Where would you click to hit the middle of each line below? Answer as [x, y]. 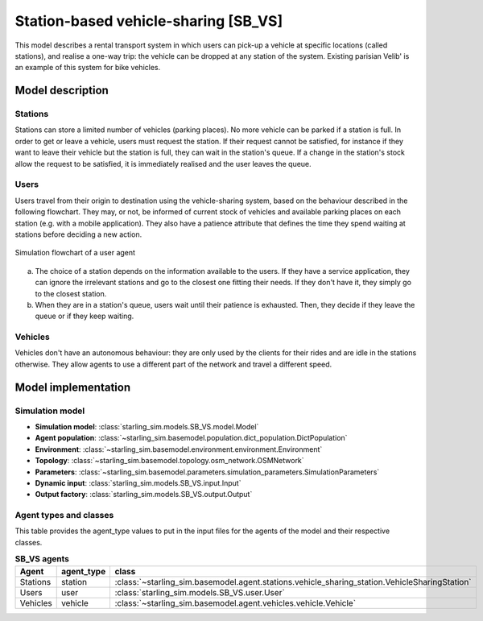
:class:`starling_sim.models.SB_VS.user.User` [200, 592]
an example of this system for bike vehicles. [88, 68]
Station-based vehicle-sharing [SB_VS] [149, 21]
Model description [62, 91]
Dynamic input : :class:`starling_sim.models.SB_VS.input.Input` [138, 482]
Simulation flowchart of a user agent [75, 253]
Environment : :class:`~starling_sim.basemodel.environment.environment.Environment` [179, 449]
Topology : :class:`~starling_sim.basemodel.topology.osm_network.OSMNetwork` [170, 461]
